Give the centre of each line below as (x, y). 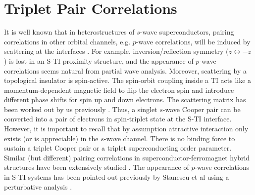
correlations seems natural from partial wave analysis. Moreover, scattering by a (125, 70)
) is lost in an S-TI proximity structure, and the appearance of (99, 60)
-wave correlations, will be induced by (193, 41)
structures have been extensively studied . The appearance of (97, 167)
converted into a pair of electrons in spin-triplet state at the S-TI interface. (118, 119)
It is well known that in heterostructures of (69, 32)
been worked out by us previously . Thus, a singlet (81, 109)
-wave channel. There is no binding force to (169, 138)
